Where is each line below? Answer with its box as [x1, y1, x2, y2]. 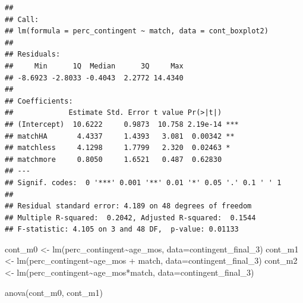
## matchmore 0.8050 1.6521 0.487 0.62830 [5, 155, 222, 164]
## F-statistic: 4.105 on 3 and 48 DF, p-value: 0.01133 [5, 225, 239, 234]
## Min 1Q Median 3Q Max [5, 61, 184, 70]
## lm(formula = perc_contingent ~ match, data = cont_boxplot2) [5, 27, 269, 36]
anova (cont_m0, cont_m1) [5, 286, 103, 298]
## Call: [5, 15, 39, 24]
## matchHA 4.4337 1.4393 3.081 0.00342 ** [5, 132, 235, 140]
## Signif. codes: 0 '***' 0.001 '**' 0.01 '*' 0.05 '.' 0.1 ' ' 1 [5, 178, 282, 187]
